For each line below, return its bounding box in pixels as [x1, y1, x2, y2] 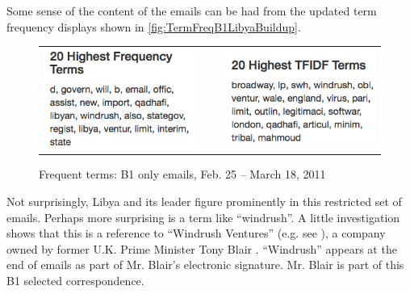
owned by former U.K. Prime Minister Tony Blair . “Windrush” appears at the [6, 240, 397, 257]
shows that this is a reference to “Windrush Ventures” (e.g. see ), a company [6, 225, 386, 241]
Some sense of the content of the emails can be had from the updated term [6, 2, 377, 19]
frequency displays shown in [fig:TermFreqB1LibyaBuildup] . [6, 18, 301, 35]
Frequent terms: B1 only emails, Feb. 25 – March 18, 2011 [39, 166, 326, 183]
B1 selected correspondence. [6, 272, 144, 289]
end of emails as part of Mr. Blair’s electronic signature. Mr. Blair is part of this [6, 256, 404, 273]
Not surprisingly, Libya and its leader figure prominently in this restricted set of [6, 193, 402, 210]
